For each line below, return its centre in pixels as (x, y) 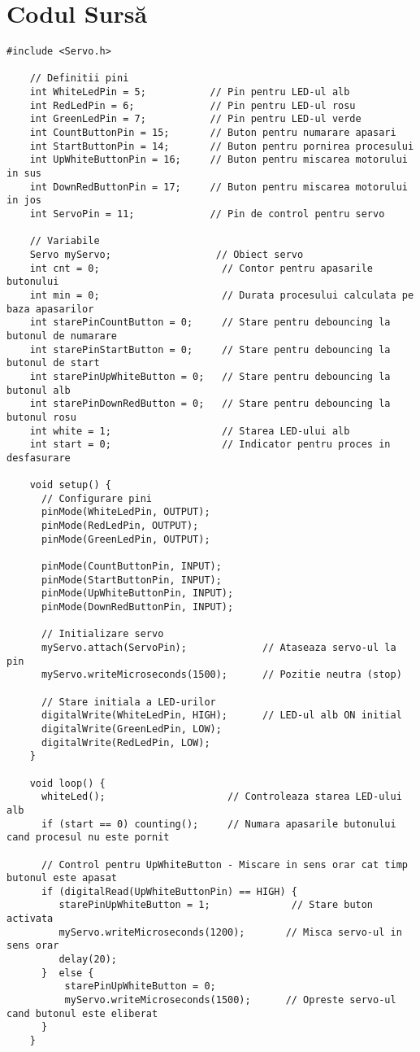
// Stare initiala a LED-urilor (128, 702)
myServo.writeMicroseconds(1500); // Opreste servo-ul (230, 1000)
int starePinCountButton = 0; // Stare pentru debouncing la (210, 323)
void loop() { (67, 783)
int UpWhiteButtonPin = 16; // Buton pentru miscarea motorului (219, 160)
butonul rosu (41, 417)
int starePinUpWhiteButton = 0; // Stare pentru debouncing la (210, 376)
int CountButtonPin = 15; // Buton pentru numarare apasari (213, 133)
